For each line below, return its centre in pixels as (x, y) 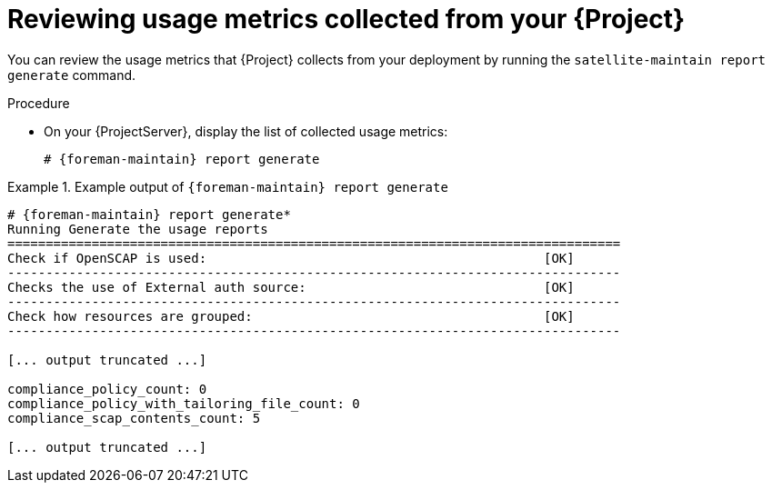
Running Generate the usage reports (138, 229)
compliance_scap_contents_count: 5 (134, 418)
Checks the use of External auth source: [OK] (291, 287)
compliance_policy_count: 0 (107, 389)
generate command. (72, 75)
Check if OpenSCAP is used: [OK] (291, 258)
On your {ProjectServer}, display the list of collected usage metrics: (246, 131)
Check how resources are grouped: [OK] (291, 316)
